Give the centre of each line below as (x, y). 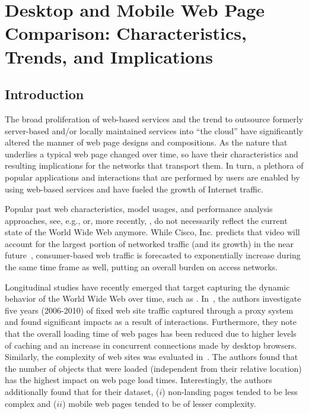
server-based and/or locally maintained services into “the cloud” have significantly (154, 130)
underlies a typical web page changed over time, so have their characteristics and (152, 154)
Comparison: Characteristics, (126, 33)
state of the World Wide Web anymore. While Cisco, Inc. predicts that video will (152, 232)
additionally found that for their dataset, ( (82, 392)
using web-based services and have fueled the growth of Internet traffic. (134, 189)
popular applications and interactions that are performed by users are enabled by (152, 177)
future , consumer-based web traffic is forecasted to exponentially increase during (153, 255)
